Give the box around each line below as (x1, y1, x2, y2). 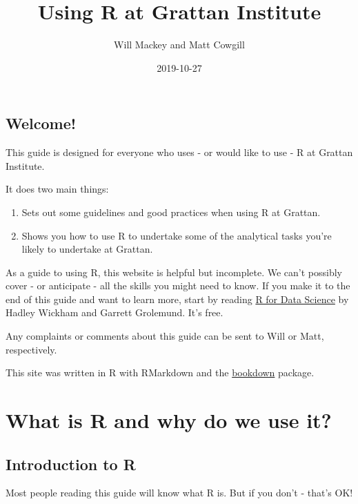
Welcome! (6, 113, 77, 134)
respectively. (6, 342, 57, 356)
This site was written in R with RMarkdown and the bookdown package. (6, 365, 315, 380)
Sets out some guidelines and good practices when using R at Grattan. (21, 204, 321, 219)
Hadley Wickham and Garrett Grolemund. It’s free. (6, 305, 223, 320)
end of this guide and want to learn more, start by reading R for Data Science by (6, 291, 349, 306)
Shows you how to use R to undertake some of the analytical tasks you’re (21, 228, 332, 242)
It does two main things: (6, 182, 109, 196)
